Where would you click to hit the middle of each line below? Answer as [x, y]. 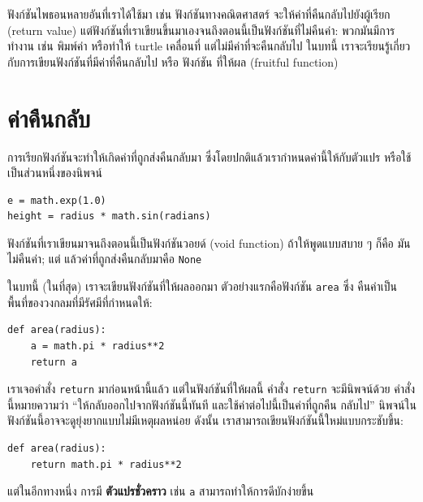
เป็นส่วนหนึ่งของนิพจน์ [55, 173]
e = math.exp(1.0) [57, 200]
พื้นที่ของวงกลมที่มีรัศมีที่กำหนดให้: [80, 302]
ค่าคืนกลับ [49, 117]
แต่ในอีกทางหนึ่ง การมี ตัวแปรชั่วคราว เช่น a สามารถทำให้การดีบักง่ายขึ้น [161, 491]
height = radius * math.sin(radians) [109, 216]
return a [54, 362]
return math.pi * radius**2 [106, 464]
